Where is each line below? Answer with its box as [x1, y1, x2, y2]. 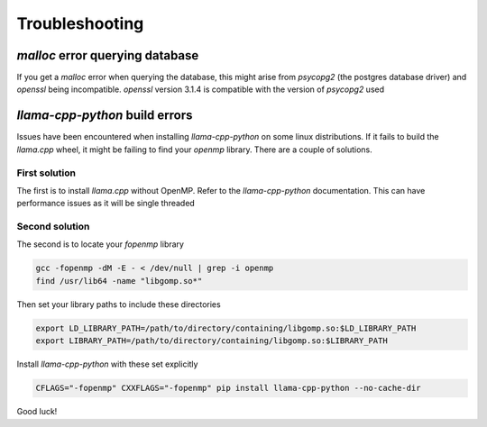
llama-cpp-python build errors [16, 108, 193, 123]
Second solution [16, 221, 90, 233]
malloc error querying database [16, 48, 199, 63]
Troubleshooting [16, 14, 144, 33]
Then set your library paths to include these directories [16, 298, 221, 310]
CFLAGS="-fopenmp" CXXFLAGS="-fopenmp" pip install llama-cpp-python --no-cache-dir [35, 383, 421, 394]
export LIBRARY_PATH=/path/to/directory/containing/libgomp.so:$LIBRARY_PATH [35, 336, 388, 346]
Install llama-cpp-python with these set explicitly [16, 359, 198, 369]
